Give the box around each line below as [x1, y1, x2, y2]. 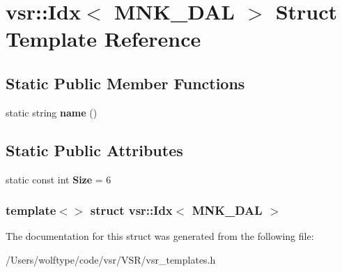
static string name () [6, 105, 98, 119]
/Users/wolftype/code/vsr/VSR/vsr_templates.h [6, 252, 216, 266]
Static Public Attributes [6, 139, 183, 160]
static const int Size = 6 [6, 172, 111, 186]
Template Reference [6, 24, 201, 53]
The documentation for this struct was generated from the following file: [6, 229, 314, 243]
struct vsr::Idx [90, 202, 173, 219]
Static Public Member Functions [6, 72, 245, 93]
